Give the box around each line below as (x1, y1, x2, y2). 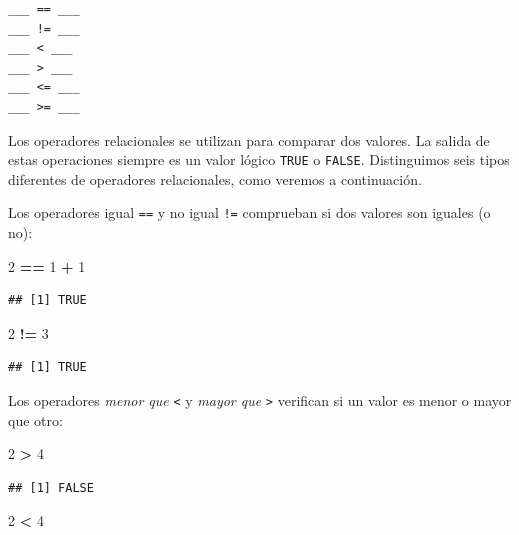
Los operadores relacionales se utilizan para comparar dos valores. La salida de (8, 129, 490, 150)
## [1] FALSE (8, 480, 94, 495)
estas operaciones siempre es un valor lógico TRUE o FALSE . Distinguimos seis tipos (8, 149, 510, 170)
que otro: (8, 409, 63, 430)
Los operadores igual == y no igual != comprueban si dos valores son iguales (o (8, 202, 491, 223)
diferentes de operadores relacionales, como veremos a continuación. (8, 168, 422, 189)
